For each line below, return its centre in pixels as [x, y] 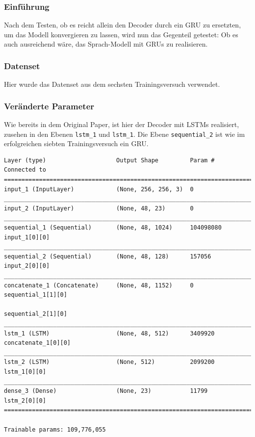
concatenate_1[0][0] [38, 343]
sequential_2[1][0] [36, 314]
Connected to [25, 170]
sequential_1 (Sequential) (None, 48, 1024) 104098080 [113, 228]
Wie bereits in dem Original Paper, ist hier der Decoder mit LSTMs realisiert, [122, 124]
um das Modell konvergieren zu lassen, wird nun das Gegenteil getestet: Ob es [121, 34]
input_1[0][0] [27, 237]
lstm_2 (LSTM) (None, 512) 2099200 [109, 362]
